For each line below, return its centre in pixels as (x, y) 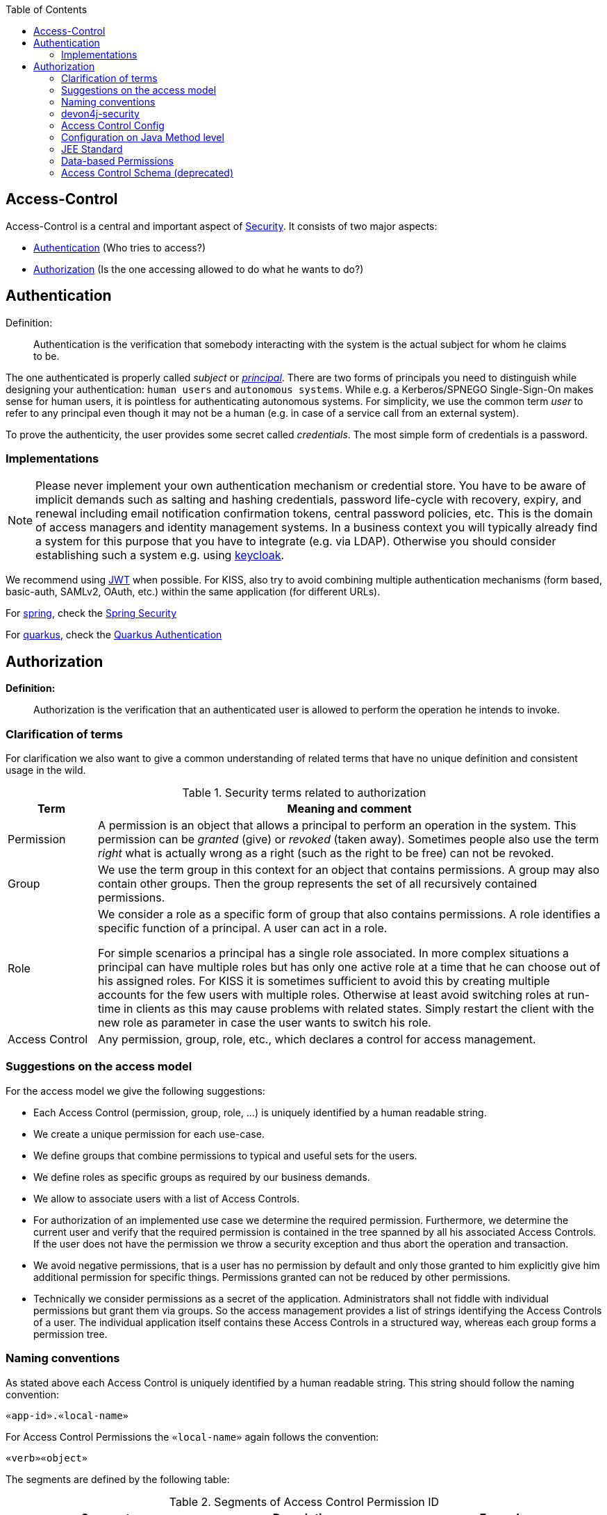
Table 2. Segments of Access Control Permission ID (304, 1501)
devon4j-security (100, 114)
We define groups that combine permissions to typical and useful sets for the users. (225, 1155)
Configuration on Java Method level (143, 137)
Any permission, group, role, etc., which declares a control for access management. (317, 1040)
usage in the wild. (46, 770)
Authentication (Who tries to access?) (119, 247)
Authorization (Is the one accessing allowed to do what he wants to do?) (199, 269)
